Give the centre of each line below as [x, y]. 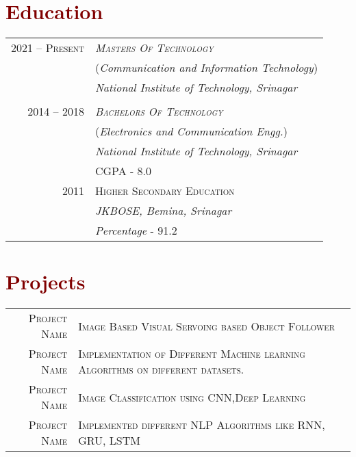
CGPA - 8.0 [123, 171]
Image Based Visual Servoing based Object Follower [206, 326]
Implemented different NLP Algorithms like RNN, [202, 425]
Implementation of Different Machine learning [192, 354]
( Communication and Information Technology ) [206, 68]
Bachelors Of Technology [159, 112]
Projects [46, 282]
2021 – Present [48, 48]
